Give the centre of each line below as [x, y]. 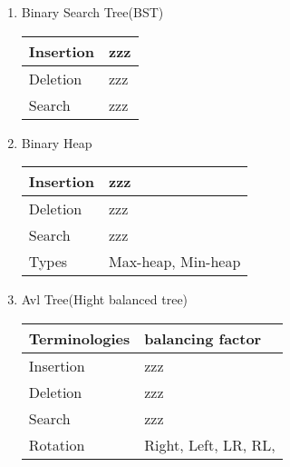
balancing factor [203, 338]
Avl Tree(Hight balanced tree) [105, 299]
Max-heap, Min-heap [174, 262]
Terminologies [79, 338]
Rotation [57, 444]
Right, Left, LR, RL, [210, 444]
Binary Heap [57, 142]
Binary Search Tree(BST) [92, 12]
